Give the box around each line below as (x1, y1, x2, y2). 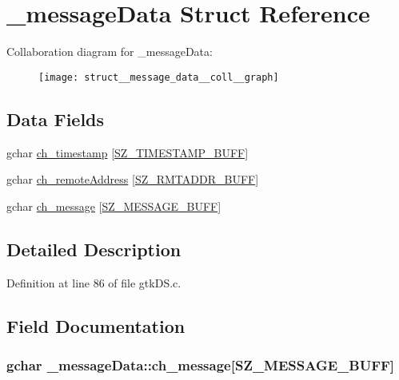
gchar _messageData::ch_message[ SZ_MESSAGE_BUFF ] (6, 354, 395, 374)
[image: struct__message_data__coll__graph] (38, 71, 279, 83)
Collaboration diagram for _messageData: (6, 43, 213, 60)
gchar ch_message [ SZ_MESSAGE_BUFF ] (6, 197, 221, 214)
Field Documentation (6, 313, 186, 338)
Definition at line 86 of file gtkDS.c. (6, 274, 182, 291)
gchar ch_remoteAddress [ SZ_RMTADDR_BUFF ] (6, 171, 259, 188)
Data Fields (6, 106, 105, 131)
